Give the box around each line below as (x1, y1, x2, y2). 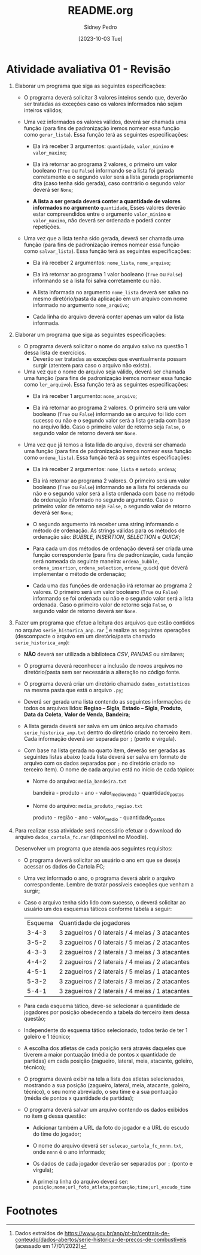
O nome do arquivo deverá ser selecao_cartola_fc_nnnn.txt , (32, 1142, 184, 1149)
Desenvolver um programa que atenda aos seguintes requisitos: (14, 844, 173, 852)
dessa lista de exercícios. (23, 349, 87, 356)
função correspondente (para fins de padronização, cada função (32, 551, 193, 558)
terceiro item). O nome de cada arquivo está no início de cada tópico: (23, 766, 194, 773)
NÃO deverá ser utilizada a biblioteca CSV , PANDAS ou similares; (23, 651, 185, 658)
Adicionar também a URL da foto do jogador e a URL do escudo (32, 1124, 190, 1131)
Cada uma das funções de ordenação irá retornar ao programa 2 (32, 582, 193, 589)
